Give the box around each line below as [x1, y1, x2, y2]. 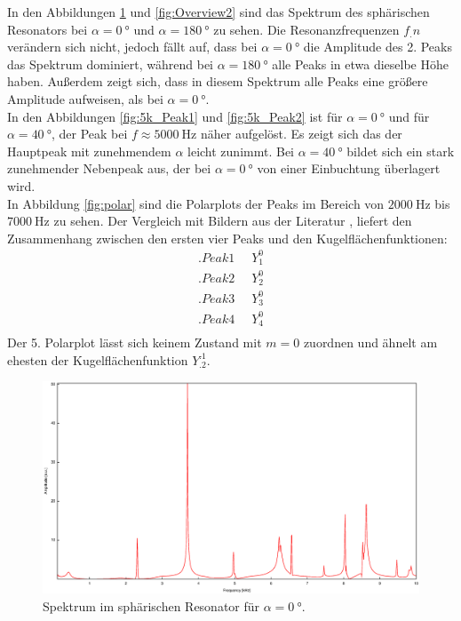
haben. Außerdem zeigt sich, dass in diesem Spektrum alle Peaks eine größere [7, 72, 428, 91]
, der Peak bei [51, 124, 128, 143]
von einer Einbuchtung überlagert [257, 159, 441, 178]
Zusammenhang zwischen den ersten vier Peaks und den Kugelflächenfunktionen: [7, 228, 448, 247]
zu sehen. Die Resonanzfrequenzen [213, 20, 400, 38]
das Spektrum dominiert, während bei [7, 54, 214, 73]
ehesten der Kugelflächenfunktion [7, 350, 188, 369]
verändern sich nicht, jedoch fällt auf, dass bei [7, 37, 258, 56]
